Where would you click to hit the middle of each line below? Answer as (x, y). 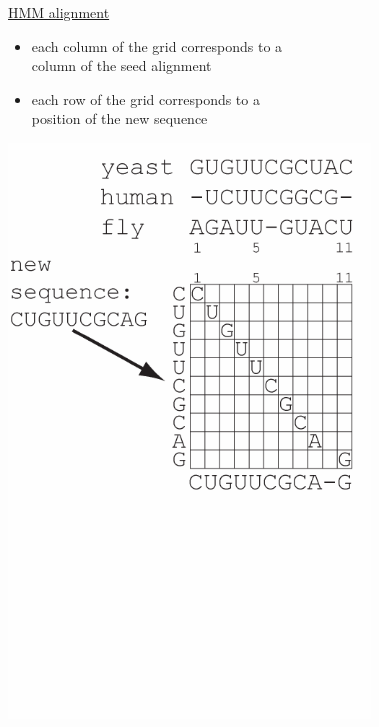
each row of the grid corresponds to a (145, 98)
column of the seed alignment (121, 65)
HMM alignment (59, 12)
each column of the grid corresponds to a (157, 45)
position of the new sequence (119, 118)
